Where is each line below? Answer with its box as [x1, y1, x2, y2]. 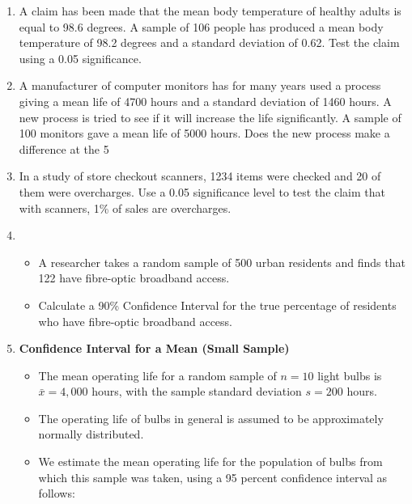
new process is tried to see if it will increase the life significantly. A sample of [19, 108, 401, 125]
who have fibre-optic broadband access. [38, 312, 232, 329]
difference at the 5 [19, 140, 109, 157]
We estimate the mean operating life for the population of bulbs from [38, 453, 383, 470]
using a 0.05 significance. [19, 49, 142, 66]
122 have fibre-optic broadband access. [38, 269, 230, 286]
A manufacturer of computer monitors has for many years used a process [19, 77, 381, 94]
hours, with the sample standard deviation [91, 383, 302, 400]
